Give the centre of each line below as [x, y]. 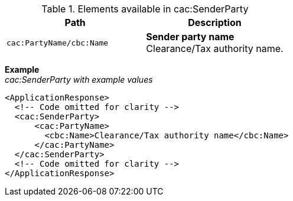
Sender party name [190, 37]
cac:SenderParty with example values [79, 80]
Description [215, 22]
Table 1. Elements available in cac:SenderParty [145, 9]
